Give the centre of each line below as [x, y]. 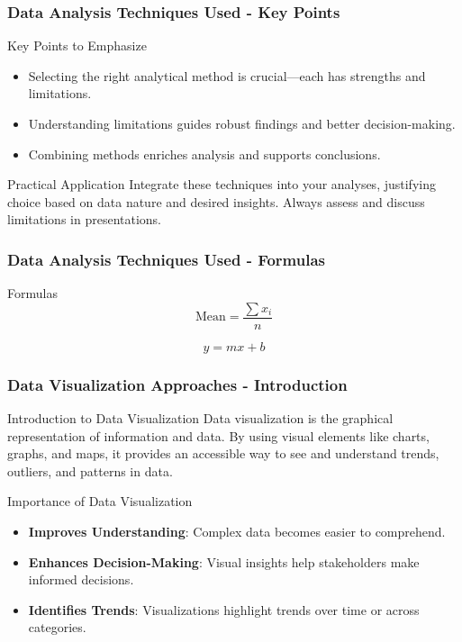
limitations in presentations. [85, 219]
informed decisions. [81, 579]
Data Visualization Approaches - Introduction [177, 384]
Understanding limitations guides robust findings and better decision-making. [242, 123]
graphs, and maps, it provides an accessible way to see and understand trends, [223, 453]
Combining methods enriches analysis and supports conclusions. [204, 154]
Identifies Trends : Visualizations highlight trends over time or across [224, 609]
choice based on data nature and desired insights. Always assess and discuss [216, 201]
